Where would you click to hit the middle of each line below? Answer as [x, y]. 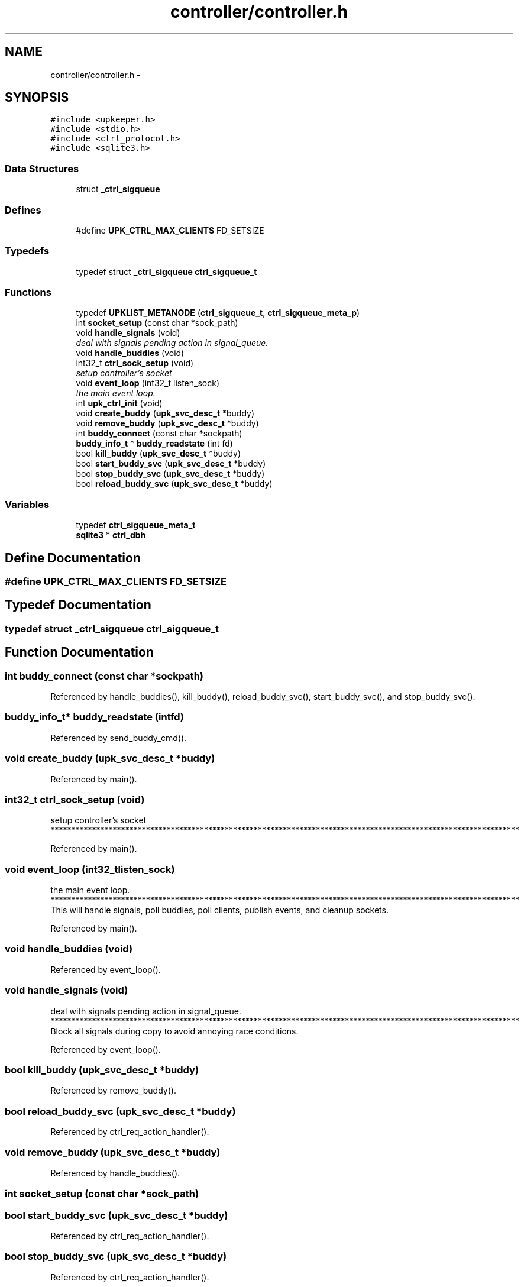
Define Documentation [73, 558]
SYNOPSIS [37, 98]
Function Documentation [79, 652]
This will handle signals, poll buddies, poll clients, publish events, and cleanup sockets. [219, 910]
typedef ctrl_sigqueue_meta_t [136, 525]
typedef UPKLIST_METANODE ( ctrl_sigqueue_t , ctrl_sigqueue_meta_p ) [218, 313]
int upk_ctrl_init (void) [119, 403]
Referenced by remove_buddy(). [113, 1091]
